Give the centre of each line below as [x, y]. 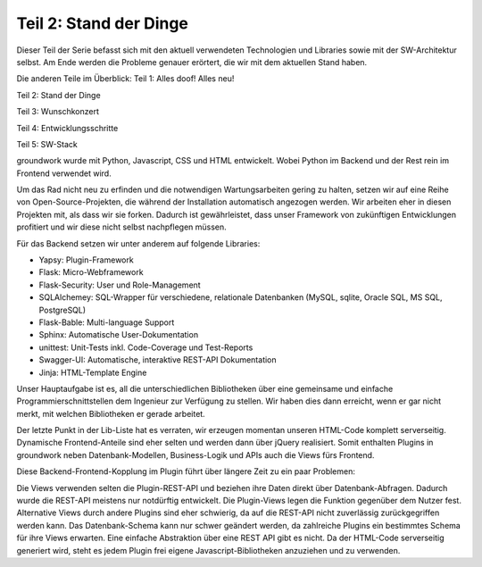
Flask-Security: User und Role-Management [120, 285]
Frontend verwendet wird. [64, 173]
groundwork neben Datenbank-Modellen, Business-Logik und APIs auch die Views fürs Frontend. [195, 454]
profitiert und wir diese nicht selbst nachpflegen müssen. [121, 227]
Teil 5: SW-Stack [47, 144]
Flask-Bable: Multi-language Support [107, 322]
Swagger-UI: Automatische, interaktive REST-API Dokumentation [158, 360]
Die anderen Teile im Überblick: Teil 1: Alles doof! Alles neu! [125, 79]
